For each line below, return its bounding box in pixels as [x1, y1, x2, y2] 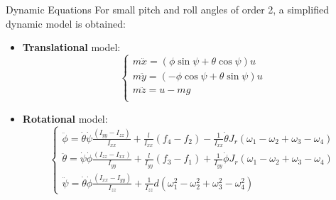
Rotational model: [22, 111, 108, 126]
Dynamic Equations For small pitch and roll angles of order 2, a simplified [6, 2, 329, 16]
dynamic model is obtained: [6, 16, 126, 30]
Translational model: [22, 40, 121, 55]
